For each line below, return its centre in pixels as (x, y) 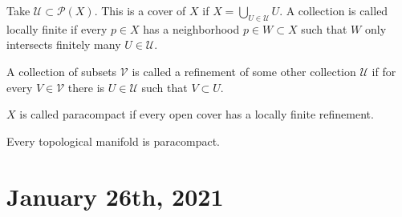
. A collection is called (334, 10)
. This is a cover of (140, 10)
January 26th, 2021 (115, 196)
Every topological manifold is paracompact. (113, 141)
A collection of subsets (62, 71)
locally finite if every (57, 28)
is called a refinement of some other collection (244, 71)
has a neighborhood (191, 28)
